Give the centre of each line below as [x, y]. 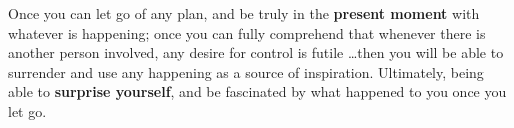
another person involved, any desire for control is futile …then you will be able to [256, 52]
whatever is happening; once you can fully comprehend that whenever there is [247, 32]
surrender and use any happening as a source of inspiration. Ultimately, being [246, 71]
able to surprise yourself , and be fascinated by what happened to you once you [257, 91]
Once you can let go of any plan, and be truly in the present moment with [244, 13]
